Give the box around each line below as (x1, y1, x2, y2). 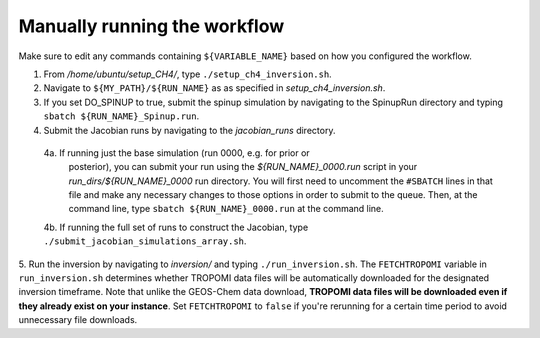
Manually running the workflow (18, 15, 285, 37)
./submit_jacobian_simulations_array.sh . (43, 235, 247, 247)
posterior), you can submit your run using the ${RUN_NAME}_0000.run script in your (68, 161, 418, 173)
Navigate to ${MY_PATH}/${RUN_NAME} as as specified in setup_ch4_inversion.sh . (43, 82, 386, 94)
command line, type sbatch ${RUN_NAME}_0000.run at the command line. (68, 203, 384, 215)
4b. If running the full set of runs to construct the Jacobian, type (43, 221, 309, 233)
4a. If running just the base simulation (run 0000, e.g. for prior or (43, 146, 310, 159)
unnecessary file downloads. (18, 314, 138, 326)
